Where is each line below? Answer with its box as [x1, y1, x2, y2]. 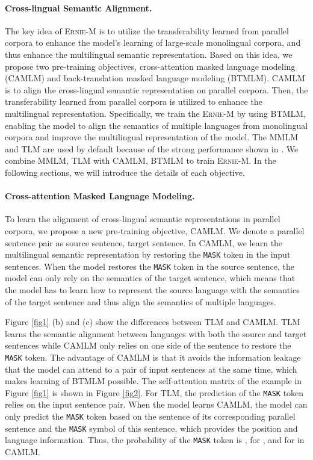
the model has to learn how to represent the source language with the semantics [5, 284, 300, 296]
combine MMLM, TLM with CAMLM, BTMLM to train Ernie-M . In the [5, 154, 276, 167]
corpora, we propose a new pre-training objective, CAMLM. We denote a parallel [5, 224, 305, 237]
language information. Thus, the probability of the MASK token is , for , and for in [5, 434, 305, 446]
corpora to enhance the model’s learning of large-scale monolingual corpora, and [5, 36, 301, 49]
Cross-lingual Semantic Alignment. [5, 1, 152, 14]
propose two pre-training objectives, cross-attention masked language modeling [5, 60, 296, 72]
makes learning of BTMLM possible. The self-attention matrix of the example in [5, 375, 302, 387]
